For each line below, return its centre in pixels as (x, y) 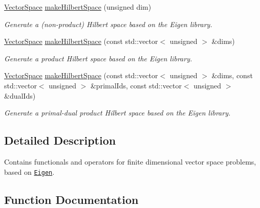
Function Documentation (71, 199)
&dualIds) (20, 95)
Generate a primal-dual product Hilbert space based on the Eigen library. (117, 113)
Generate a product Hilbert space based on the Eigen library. (98, 58)
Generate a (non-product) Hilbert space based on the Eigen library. (108, 24)
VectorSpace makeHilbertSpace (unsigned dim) (78, 7)
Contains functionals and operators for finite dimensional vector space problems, (130, 161)
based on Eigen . (29, 171)
